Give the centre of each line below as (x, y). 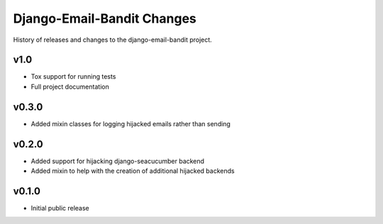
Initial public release (60, 208)
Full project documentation (70, 86)
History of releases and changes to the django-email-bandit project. (112, 40)
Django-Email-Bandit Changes (105, 18)
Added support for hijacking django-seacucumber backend (118, 161)
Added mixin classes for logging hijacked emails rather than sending (131, 123)
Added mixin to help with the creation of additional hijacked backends (133, 171)
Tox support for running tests (73, 77)
